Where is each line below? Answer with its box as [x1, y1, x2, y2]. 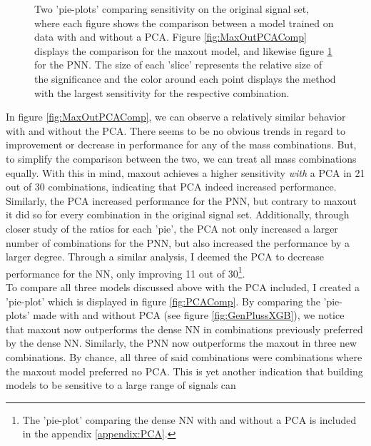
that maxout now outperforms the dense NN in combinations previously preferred [6, 321, 363, 336]
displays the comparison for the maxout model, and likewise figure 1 [34, 43, 332, 58]
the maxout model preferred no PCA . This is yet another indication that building [6, 363, 363, 378]
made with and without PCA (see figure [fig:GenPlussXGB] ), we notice [33, 308, 345, 323]
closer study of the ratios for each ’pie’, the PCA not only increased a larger [6, 221, 338, 235]
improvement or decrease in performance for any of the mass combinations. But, [6, 137, 357, 152]
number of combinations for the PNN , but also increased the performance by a [6, 235, 350, 250]
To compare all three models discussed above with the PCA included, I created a [6, 279, 360, 294]
